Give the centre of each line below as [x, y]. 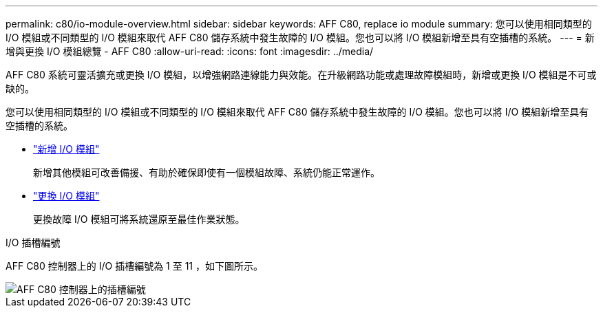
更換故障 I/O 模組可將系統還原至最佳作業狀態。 [139, 219]
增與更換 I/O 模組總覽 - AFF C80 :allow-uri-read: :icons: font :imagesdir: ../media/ [190, 51]
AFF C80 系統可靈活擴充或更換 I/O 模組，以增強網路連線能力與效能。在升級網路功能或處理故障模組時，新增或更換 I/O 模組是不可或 [301, 75]
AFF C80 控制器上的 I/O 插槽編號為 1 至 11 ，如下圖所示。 [134, 266]
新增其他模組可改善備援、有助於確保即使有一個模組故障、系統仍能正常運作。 [207, 172]
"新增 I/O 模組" [66, 149]
